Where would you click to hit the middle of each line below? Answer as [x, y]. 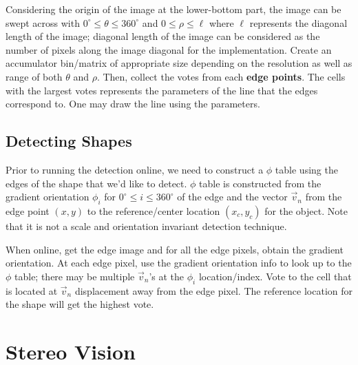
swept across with [43, 22]
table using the [306, 169]
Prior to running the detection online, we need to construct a [135, 169]
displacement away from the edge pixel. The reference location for [213, 290]
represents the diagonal [298, 22]
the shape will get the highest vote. [80, 304]
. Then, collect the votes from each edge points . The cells [221, 76]
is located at [32, 290]
